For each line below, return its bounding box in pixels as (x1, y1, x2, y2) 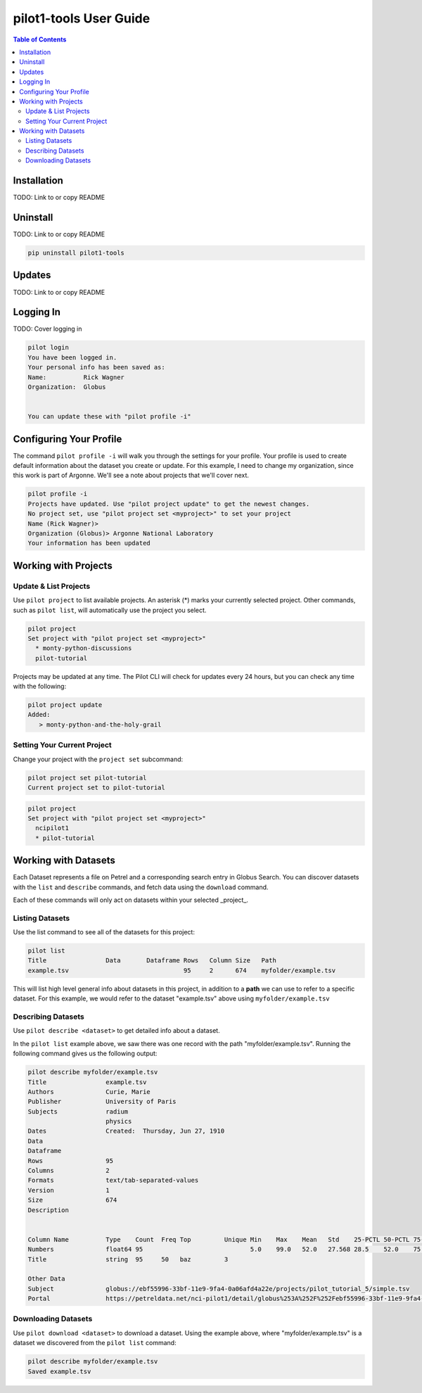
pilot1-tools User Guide (13, 11, 151, 26)
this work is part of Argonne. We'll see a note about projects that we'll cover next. (13, 471, 250, 480)
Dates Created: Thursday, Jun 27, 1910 (27, 1127, 225, 1136)
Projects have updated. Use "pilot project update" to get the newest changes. (27, 500, 310, 508)
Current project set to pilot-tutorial (27, 783, 165, 791)
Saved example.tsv (27, 1367, 91, 1375)
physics (105, 1117, 132, 1126)
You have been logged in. (27, 353, 117, 362)
